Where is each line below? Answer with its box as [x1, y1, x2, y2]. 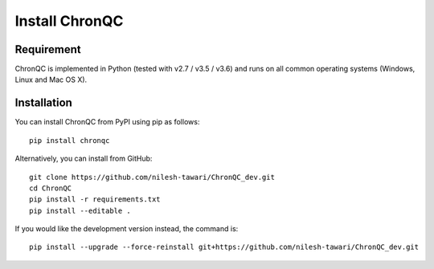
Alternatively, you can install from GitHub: [14, 153, 153, 164]
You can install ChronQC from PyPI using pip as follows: [14, 117, 200, 127]
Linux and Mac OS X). [14, 75, 88, 84]
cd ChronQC [29, 183, 72, 193]
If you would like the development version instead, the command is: [14, 224, 239, 234]
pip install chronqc [29, 136, 110, 145]
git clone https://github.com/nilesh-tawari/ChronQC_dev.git [29, 173, 275, 181]
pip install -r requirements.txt [29, 195, 161, 204]
